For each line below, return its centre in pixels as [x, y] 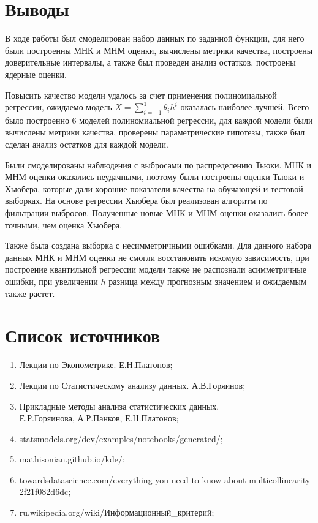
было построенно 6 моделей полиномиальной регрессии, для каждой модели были [159, 120]
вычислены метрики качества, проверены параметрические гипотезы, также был [155, 132]
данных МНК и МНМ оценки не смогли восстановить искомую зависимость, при [157, 257]
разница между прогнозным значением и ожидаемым [207, 281]
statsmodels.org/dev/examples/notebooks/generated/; [121, 438]
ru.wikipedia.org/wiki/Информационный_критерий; [117, 512]
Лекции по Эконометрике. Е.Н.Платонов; [96, 365]
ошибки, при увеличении [51, 281]
